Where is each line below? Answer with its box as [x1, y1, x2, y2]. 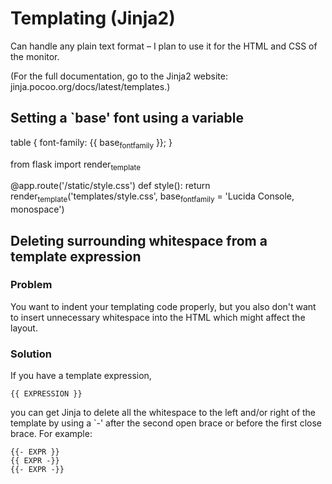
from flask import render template [10, 158, 142, 172]
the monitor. [10, 50, 60, 62]
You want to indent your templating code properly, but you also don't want [10, 300, 317, 312]
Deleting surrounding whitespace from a [10, 232, 268, 249]
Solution [10, 347, 53, 361]
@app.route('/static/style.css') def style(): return [10, 180, 211, 192]
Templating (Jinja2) [10, 7, 176, 30]
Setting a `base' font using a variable [10, 110, 244, 127]
